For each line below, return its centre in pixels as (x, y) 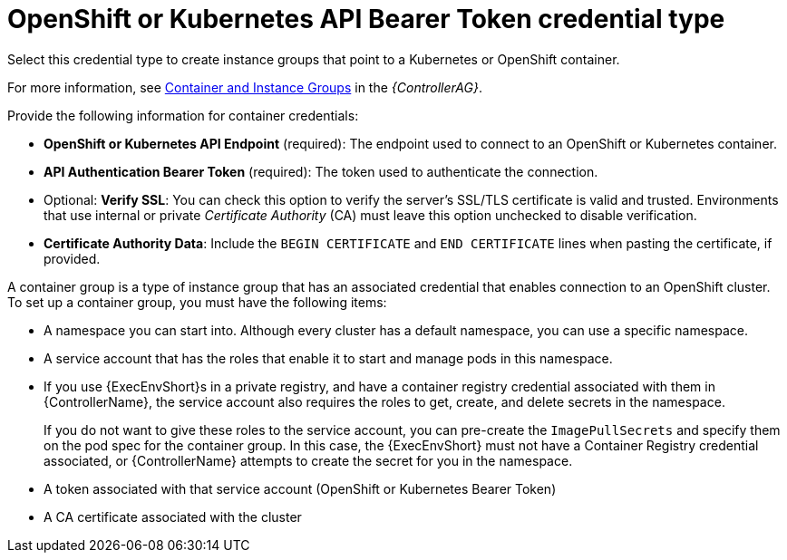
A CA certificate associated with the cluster (173, 517)
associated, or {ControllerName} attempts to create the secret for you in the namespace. (308, 460)
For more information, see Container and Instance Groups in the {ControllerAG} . (245, 87)
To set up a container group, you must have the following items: (197, 302)
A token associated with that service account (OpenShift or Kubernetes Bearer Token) (300, 488)
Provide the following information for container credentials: (183, 115)
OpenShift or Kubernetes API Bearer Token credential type (366, 19)
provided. (72, 258)
